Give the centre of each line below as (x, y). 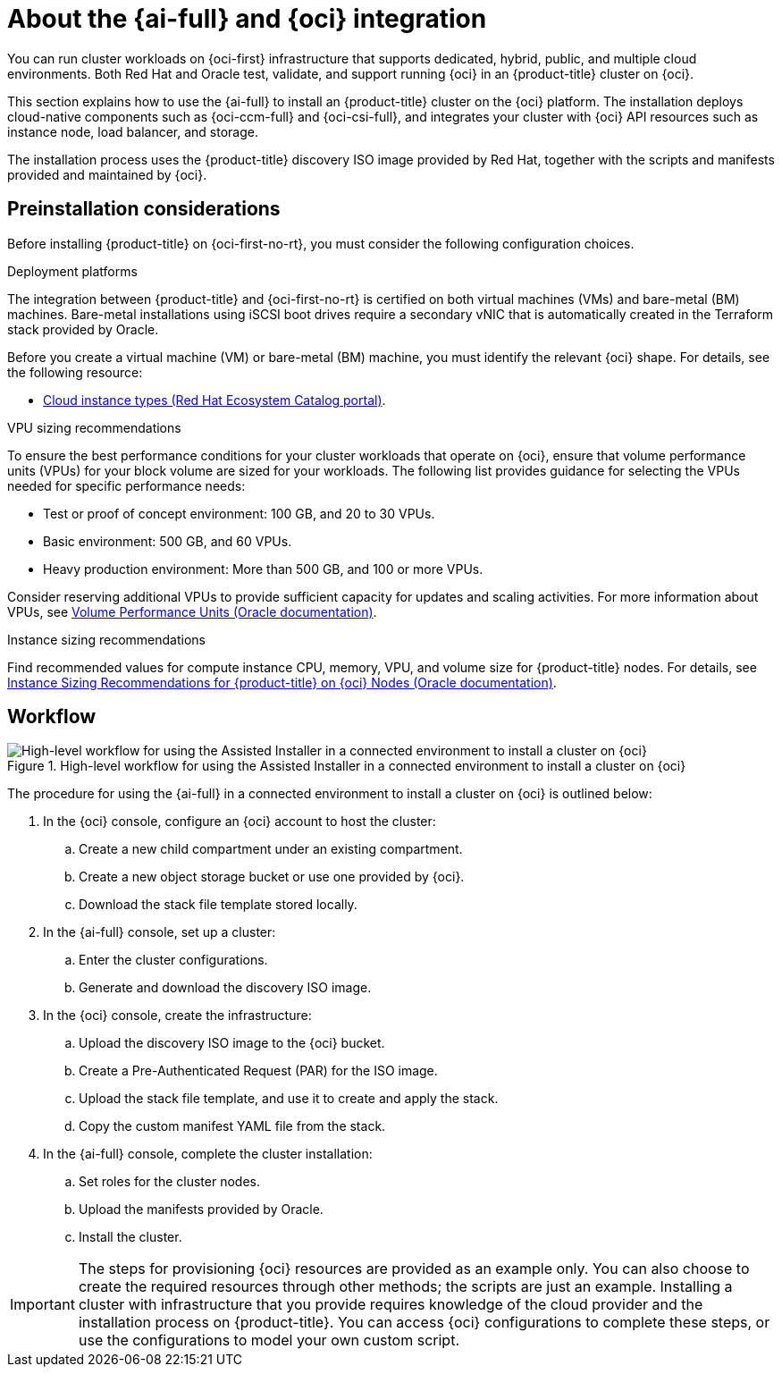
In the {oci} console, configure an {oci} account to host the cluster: (240, 822)
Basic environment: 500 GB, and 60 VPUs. (168, 541)
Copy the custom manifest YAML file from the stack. (232, 1126)
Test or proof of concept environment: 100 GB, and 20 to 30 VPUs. (239, 513)
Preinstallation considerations (144, 209)
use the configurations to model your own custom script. (269, 1340)
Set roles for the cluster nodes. (169, 1182)
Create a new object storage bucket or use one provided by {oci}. (272, 877)
